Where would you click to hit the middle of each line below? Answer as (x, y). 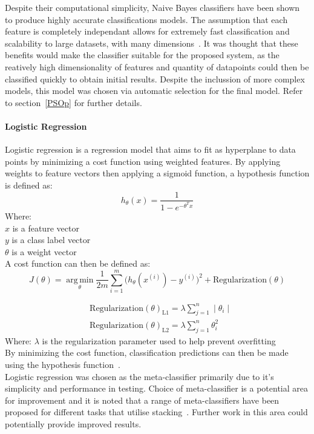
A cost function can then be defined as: (78, 263)
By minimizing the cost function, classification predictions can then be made (147, 352)
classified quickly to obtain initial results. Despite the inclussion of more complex (155, 78)
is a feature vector (46, 228)
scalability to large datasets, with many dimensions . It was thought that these (152, 43)
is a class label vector (51, 240)
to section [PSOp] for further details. (74, 102)
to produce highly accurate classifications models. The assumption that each (146, 19)
